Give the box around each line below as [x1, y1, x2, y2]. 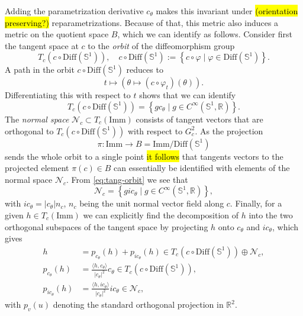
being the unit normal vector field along [79, 197, 224, 209]
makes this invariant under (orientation [156, 5, 298, 17]
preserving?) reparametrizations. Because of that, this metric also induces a [5, 16, 279, 28]
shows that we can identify [139, 89, 236, 101]
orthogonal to [5, 124, 54, 137]
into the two [249, 208, 293, 221]
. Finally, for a [230, 197, 282, 209]
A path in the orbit [5, 63, 75, 76]
